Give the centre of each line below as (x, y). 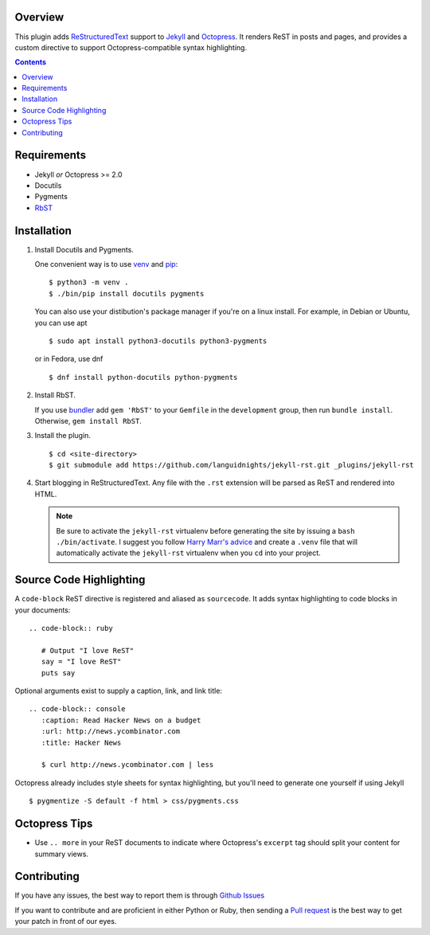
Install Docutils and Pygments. (84, 249)
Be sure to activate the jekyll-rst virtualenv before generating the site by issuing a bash (205, 530)
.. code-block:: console (77, 709)
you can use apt (61, 323)
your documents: (43, 610)
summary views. (62, 854)
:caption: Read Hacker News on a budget (121, 720)
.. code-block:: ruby (71, 628)
